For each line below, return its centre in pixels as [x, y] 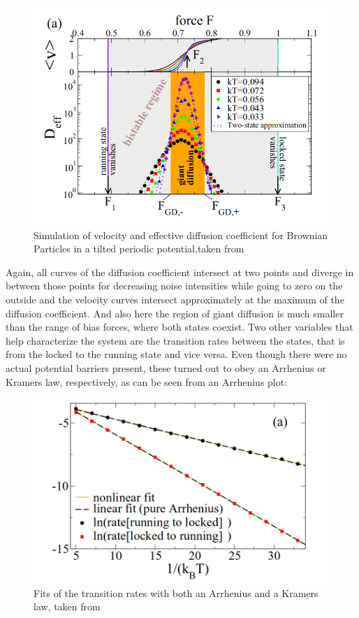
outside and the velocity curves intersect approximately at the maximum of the [175, 300]
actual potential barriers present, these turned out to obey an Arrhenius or [166, 368]
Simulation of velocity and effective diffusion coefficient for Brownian [181, 235]
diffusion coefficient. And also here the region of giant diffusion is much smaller [175, 313]
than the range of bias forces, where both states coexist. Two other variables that [179, 327]
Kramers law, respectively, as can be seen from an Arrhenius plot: [147, 381]
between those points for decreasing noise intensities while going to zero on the [174, 286]
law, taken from [67, 606]
